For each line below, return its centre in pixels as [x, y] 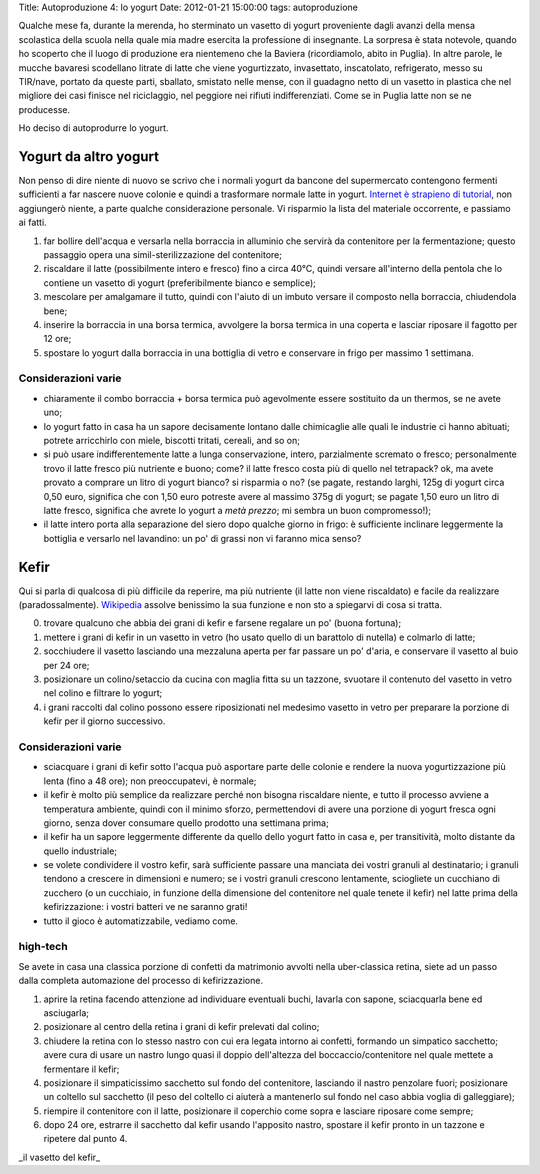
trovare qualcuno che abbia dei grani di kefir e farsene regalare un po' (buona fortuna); [222, 623]
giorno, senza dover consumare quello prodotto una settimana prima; [186, 822]
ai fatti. [32, 222]
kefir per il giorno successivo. [104, 721]
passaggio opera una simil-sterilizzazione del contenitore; [162, 254]
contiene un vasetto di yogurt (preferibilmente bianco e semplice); [180, 282]
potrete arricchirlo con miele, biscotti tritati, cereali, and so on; [171, 441]
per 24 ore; [66, 665]
